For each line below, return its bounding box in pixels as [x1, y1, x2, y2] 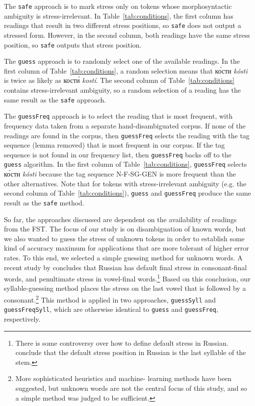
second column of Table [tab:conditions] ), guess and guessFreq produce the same [4, 188, 251, 198]
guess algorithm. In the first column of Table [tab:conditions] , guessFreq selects [4, 159, 247, 169]
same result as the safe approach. [4, 94, 106, 104]
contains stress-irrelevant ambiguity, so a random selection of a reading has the [4, 85, 241, 95]
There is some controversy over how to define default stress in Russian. [15, 337, 229, 348]
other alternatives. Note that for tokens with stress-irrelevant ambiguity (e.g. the [4, 178, 247, 188]
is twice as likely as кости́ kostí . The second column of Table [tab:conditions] [4, 75, 235, 85]
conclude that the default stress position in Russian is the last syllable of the [15, 347, 246, 357]
